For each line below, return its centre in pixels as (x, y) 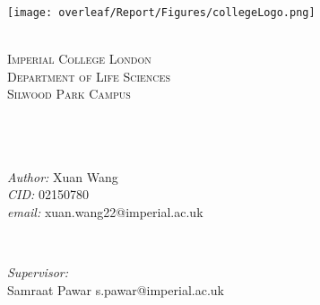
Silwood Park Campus (69, 94)
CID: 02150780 (48, 194)
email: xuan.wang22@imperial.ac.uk (105, 212)
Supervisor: (38, 272)
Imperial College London (79, 59)
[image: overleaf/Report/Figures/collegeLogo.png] (161, 13)
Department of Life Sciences (89, 76)
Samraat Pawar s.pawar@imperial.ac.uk (116, 289)
